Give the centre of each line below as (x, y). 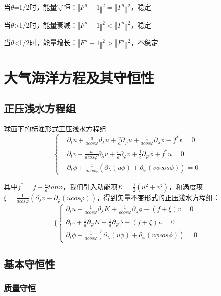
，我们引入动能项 (90, 186)
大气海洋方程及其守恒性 (79, 77)
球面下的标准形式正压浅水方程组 (55, 129)
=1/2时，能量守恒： (46, 7)
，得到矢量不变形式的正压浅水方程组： (158, 197)
